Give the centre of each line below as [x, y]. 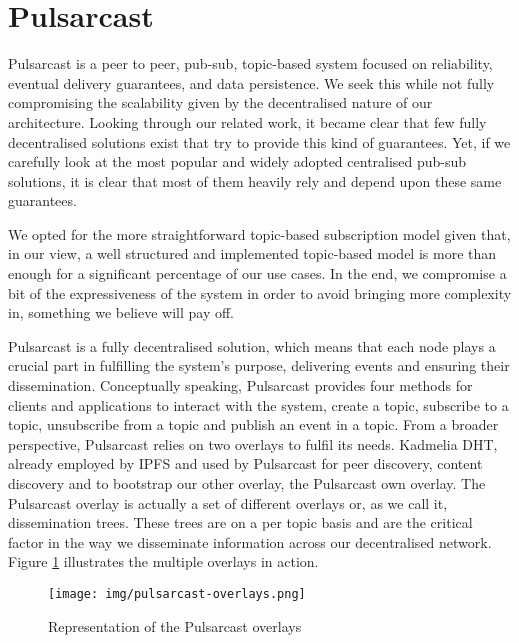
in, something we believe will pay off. [121, 312]
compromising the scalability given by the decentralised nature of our [220, 102]
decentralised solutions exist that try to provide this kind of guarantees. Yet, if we [259, 141]
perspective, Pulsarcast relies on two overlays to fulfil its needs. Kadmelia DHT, [253, 443]
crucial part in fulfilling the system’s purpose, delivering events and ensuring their [259, 365]
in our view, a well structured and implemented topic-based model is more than [252, 253]
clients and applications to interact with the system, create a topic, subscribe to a [258, 404]
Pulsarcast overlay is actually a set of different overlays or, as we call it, [228, 502]
